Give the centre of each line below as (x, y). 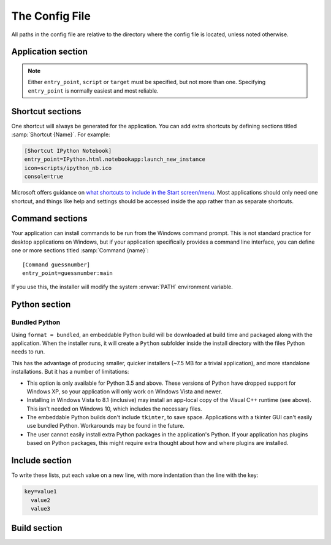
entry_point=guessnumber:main (68, 273)
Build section (37, 528)
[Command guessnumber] (56, 265)
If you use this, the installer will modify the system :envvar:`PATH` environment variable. (122, 287)
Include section (41, 461)
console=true (44, 177)
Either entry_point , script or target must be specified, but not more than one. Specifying (147, 82)
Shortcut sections (46, 111)
